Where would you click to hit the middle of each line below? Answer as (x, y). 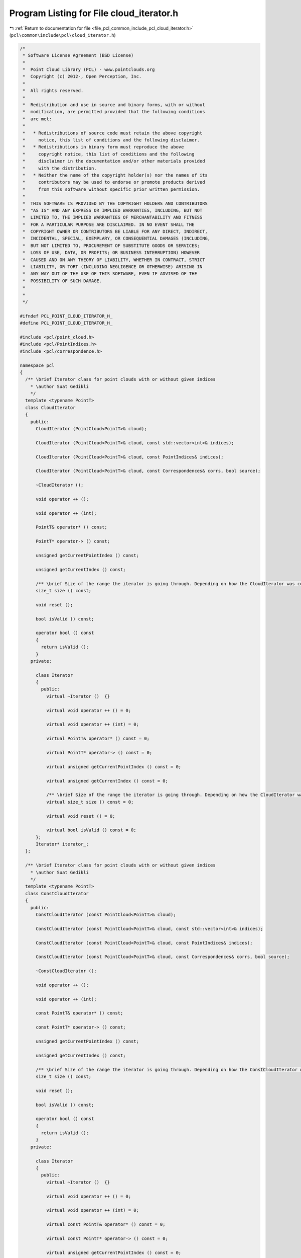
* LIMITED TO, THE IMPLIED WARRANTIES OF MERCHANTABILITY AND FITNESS (113, 217)
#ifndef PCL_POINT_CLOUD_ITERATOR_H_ (66, 316)
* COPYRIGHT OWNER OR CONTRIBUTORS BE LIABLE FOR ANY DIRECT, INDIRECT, (115, 232)
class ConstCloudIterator (57, 893)
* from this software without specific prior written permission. (111, 189)
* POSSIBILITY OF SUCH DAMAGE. (62, 281)
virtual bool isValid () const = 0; (91, 830)
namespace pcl (37, 365)
